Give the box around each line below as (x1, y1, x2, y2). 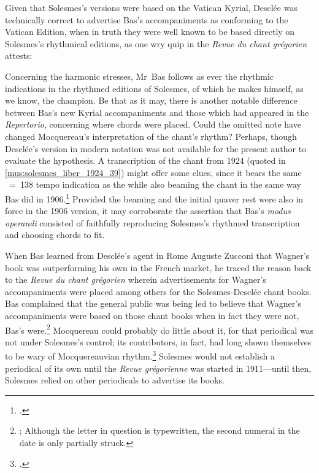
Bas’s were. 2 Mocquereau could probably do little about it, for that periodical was (5, 321, 314, 336)
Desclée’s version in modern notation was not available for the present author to (5, 142, 307, 155)
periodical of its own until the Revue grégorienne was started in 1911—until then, (5, 361, 312, 374)
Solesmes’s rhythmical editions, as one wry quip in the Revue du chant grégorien (5, 37, 307, 50)
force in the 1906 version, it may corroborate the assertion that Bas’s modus (5, 204, 291, 217)
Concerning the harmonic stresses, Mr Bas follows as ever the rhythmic (5, 69, 274, 82)
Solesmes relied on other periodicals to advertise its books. (5, 374, 225, 386)
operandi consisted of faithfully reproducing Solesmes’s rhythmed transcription (5, 216, 300, 229)
